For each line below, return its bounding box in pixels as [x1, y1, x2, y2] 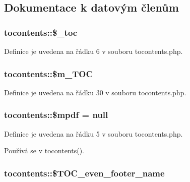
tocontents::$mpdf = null [4, 108, 108, 121]
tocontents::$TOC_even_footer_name [4, 166, 165, 179]
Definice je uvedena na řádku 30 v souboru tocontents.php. [4, 87, 186, 97]
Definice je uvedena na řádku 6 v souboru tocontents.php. [4, 46, 183, 56]
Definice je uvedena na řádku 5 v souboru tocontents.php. [4, 128, 183, 139]
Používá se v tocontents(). [4, 145, 84, 156]
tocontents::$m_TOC [4, 67, 93, 80]
